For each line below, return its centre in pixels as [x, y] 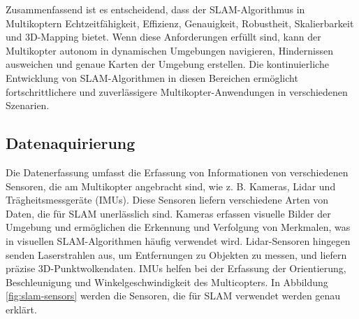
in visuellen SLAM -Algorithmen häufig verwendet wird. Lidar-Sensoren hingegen [178, 240]
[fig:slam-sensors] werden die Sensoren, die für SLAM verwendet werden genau [173, 296]
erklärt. [21, 309]
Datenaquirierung [71, 143]
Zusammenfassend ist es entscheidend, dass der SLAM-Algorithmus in [155, 9]
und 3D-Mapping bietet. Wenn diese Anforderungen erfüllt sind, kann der [163, 37]
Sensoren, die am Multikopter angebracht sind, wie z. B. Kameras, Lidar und [171, 186]
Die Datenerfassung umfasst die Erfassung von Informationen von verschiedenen [177, 172]
